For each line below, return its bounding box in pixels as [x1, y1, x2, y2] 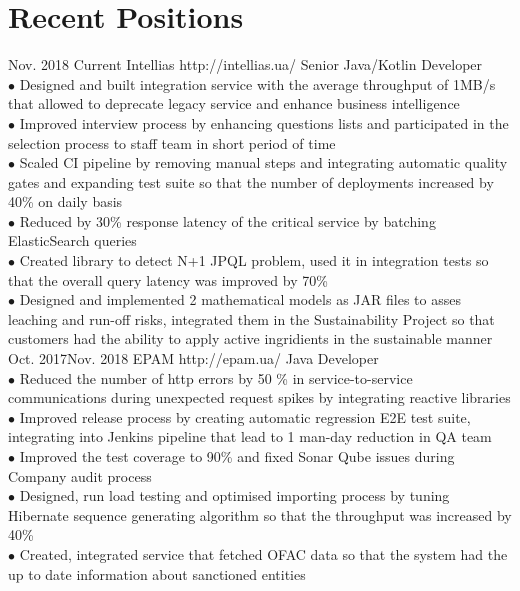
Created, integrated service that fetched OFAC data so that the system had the [19, 543, 508, 564]
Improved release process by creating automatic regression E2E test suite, [19, 406, 471, 427]
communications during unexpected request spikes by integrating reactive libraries [8, 387, 511, 408]
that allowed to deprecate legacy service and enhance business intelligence [8, 93, 460, 114]
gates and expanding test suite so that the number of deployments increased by [8, 171, 494, 192]
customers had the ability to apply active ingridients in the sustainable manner [8, 328, 493, 349]
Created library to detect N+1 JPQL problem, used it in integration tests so [19, 250, 489, 271]
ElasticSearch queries [8, 230, 137, 251]
